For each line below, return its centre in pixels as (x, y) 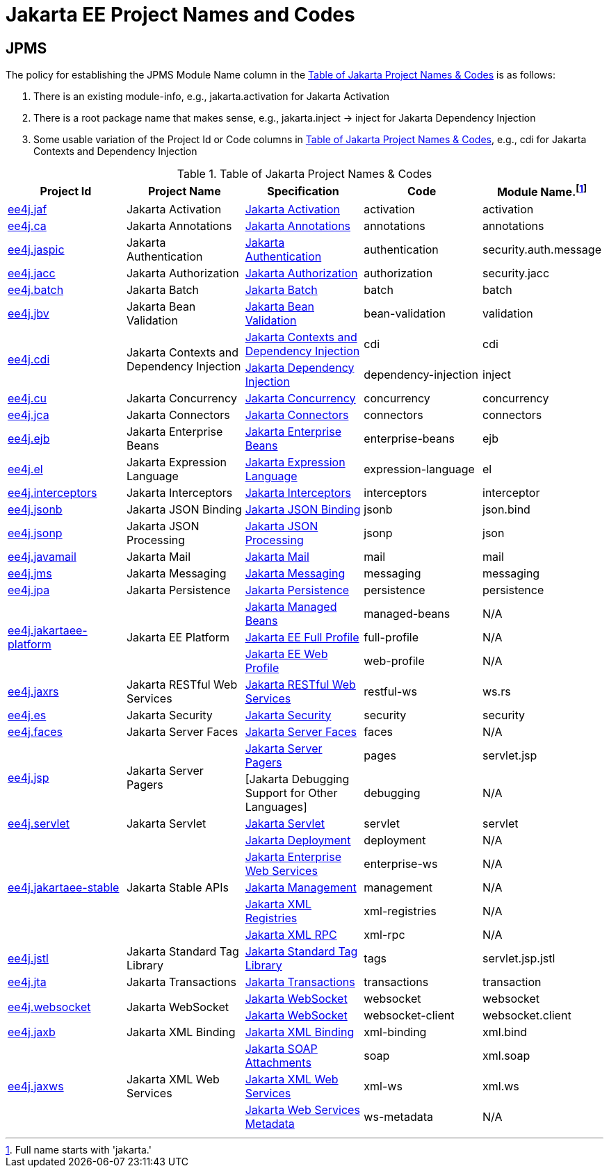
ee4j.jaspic (36, 249)
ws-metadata (398, 1116)
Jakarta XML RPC (291, 934)
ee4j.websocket (49, 1007)
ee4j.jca (29, 415)
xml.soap (506, 1055)
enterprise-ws (401, 863)
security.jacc (516, 273)
